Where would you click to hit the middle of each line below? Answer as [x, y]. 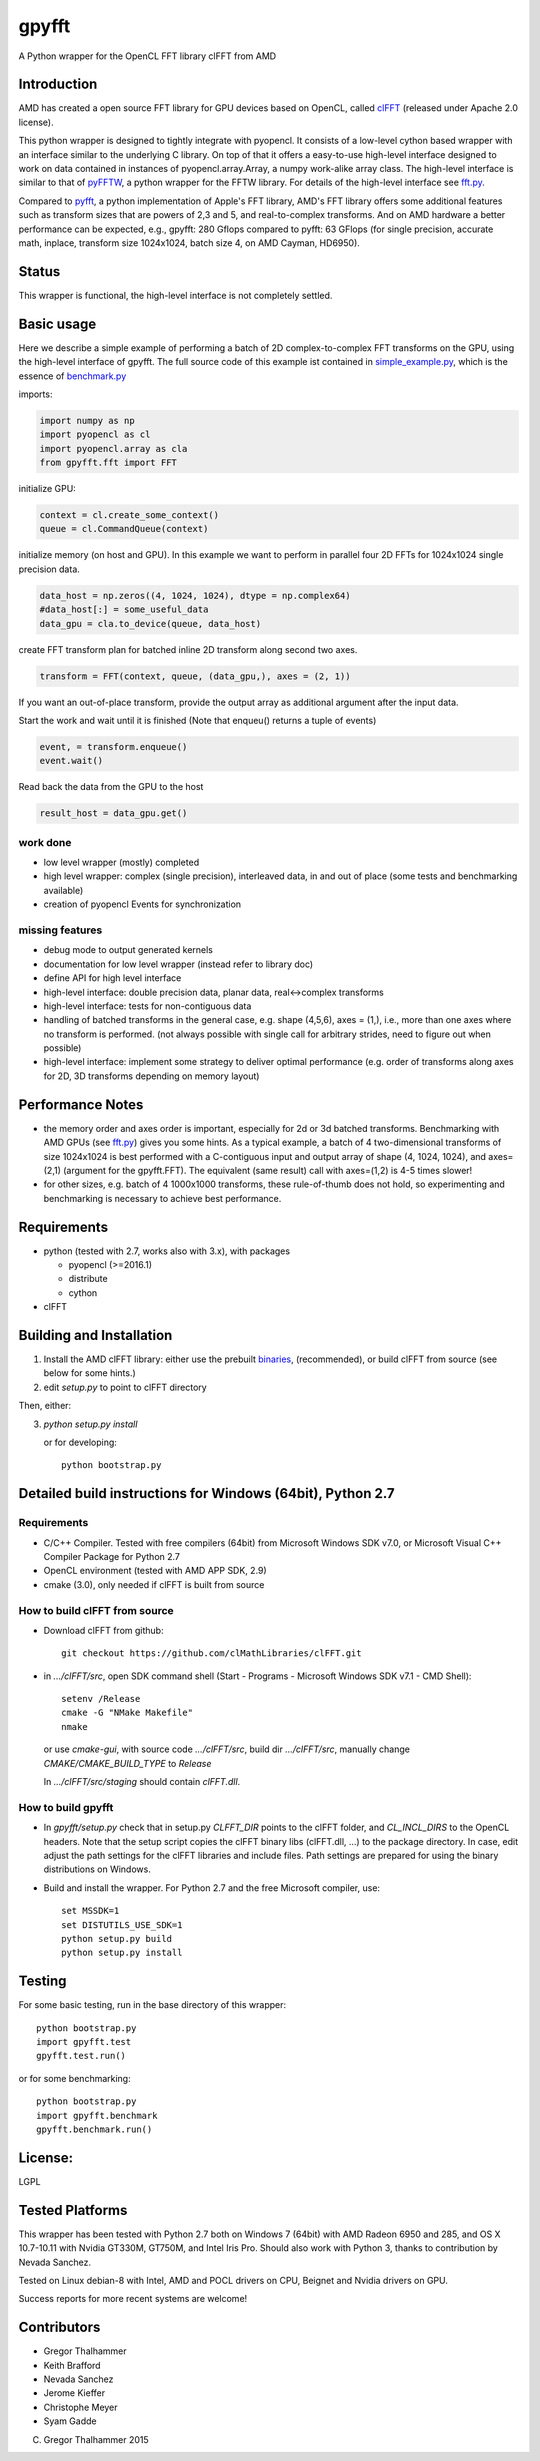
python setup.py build [117, 1938]
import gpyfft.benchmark [97, 2115]
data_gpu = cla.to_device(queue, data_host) [150, 623]
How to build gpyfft [66, 1807]
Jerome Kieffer [74, 2393]
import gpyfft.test [84, 2041]
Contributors [59, 2327]
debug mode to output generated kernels [128, 950]
